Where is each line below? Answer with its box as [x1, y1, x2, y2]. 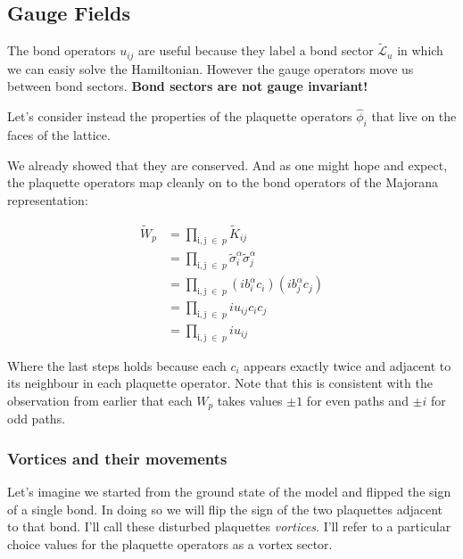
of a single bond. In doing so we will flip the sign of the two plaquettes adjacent [7, 499, 442, 518]
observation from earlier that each [7, 390, 193, 409]
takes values [217, 390, 283, 409]
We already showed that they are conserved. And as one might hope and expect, [7, 155, 448, 174]
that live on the [371, 107, 457, 126]
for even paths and [306, 390, 409, 409]
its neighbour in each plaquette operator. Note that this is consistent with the [7, 374, 433, 392]
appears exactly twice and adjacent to [244, 356, 451, 374]
